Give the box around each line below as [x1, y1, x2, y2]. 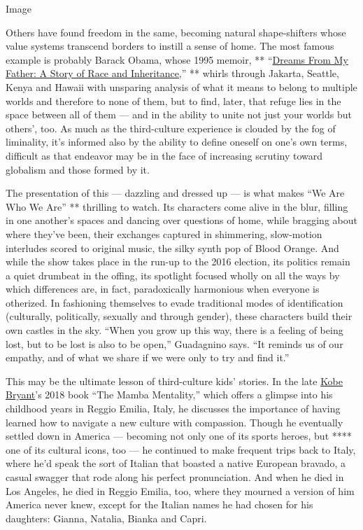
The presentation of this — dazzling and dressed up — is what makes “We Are [6, 186, 345, 200]
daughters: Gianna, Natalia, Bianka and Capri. [6, 510, 207, 525]
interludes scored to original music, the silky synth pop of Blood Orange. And [6, 240, 339, 255]
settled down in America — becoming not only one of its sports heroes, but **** [6, 428, 352, 443]
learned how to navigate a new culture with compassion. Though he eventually [6, 414, 343, 429]
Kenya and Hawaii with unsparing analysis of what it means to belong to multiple [6, 79, 357, 94]
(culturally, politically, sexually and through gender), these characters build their [6, 309, 353, 323]
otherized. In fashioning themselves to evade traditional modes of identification [6, 295, 343, 309]
